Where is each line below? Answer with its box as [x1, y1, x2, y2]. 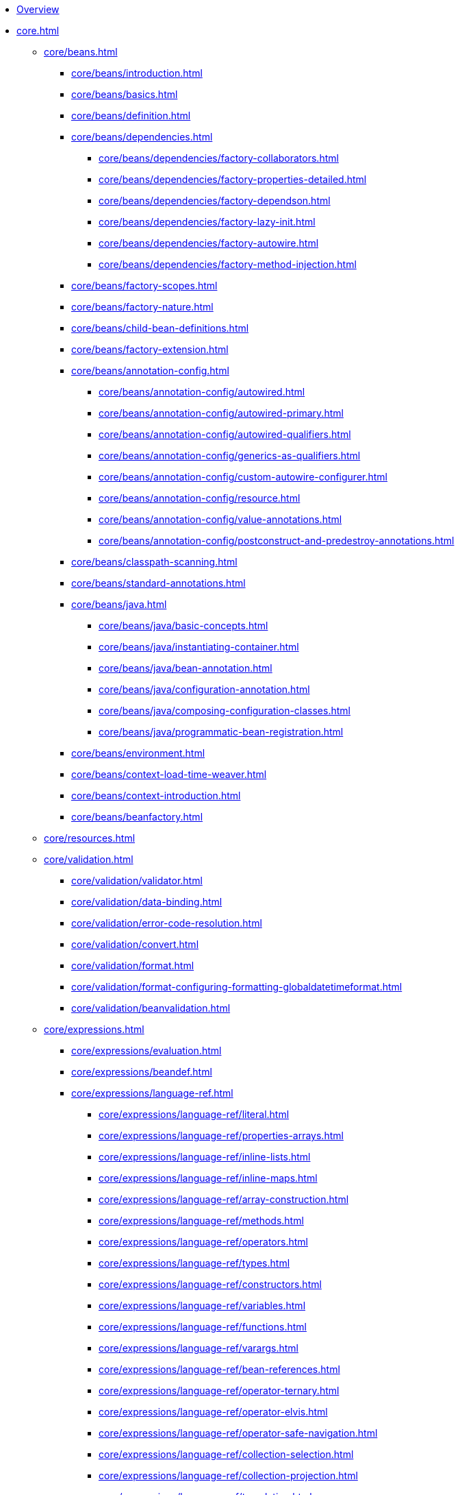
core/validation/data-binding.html [71, 896, 222, 908]
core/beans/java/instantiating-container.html [99, 641, 299, 653]
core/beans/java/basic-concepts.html [99, 620, 268, 631]
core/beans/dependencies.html [71, 131, 213, 143]
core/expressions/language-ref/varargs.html [99, 1342, 298, 1354]
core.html [16, 25, 60, 36]
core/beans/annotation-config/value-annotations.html [99, 513, 342, 525]
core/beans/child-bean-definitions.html [71, 322, 249, 334]
